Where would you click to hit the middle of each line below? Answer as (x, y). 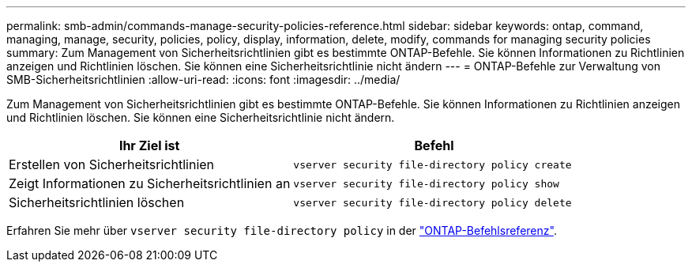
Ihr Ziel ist (149, 145)
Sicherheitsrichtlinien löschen (97, 202)
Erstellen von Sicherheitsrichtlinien (112, 164)
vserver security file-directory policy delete (432, 202)
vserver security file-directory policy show (426, 183)
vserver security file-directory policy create (432, 164)
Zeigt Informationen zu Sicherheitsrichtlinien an (150, 183)
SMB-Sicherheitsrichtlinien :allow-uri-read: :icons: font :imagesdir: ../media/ (203, 79)
